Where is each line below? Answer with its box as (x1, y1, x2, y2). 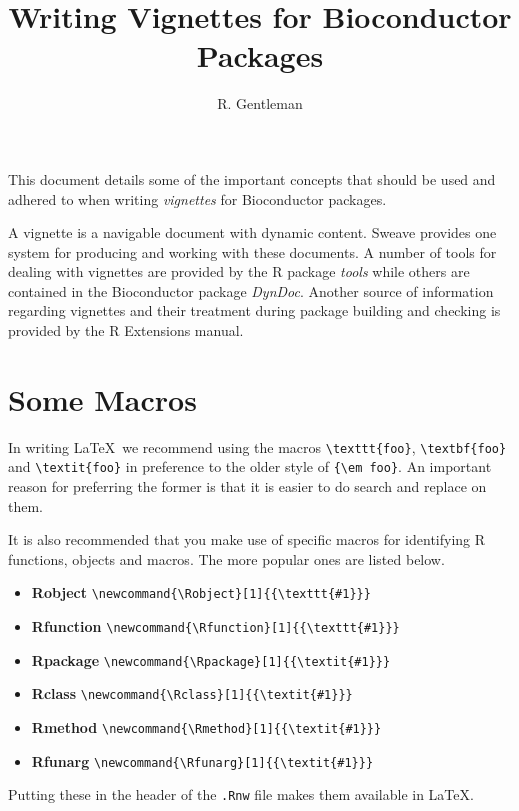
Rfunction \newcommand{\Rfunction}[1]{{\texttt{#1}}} (31, 616, 400, 637)
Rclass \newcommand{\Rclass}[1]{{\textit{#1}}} (31, 683, 353, 704)
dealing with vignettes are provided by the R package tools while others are (8, 261, 470, 282)
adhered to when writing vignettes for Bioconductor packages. (8, 188, 387, 209)
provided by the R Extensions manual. (8, 320, 244, 341)
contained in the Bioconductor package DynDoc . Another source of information (8, 280, 494, 301)
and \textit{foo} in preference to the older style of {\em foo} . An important (8, 456, 492, 477)
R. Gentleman (217, 93, 303, 114)
